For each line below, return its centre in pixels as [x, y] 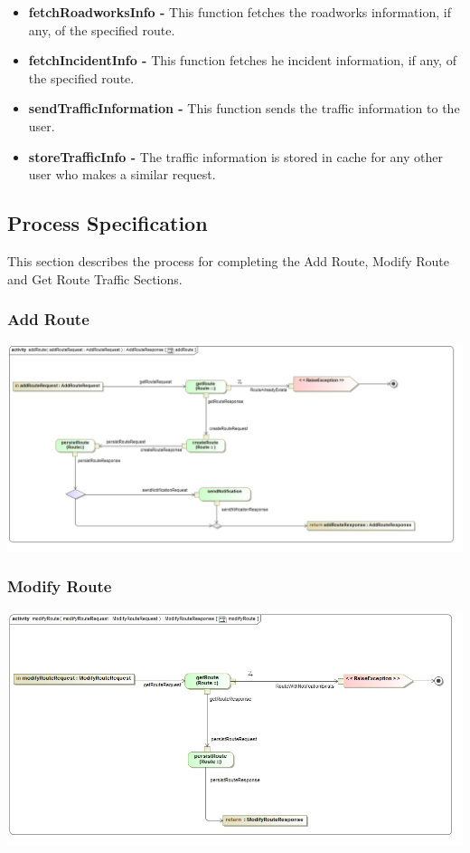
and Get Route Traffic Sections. [95, 278]
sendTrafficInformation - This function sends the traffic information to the [244, 108]
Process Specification [108, 223]
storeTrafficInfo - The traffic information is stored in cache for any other [235, 156]
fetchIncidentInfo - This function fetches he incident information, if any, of [242, 60]
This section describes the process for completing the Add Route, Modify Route [229, 260]
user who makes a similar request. [122, 174]
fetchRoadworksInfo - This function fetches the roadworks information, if [240, 12]
